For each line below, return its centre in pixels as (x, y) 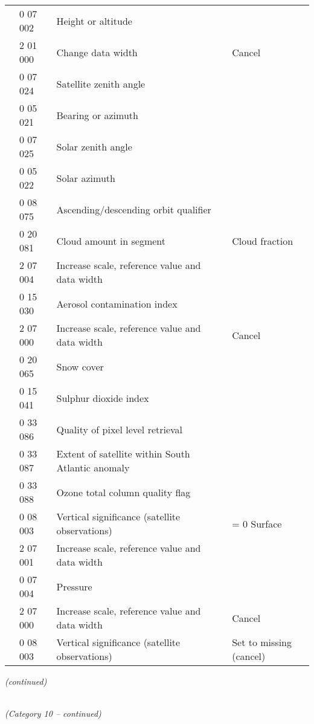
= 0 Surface (257, 523)
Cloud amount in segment (111, 241)
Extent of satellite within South (123, 454)
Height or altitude (94, 21)
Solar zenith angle (94, 146)
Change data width (97, 52)
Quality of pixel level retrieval (120, 429)
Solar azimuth (86, 178)
